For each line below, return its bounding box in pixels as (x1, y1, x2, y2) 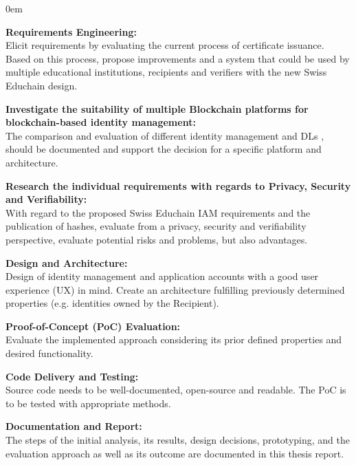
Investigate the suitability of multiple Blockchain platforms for (5, 101, 309, 116)
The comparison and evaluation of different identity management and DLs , (5, 128, 324, 142)
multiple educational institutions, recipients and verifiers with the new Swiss (5, 65, 327, 79)
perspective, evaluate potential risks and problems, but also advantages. (5, 232, 308, 246)
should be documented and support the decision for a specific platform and (5, 142, 322, 156)
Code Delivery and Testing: (5, 369, 139, 383)
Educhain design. (5, 78, 78, 92)
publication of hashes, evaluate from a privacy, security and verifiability (5, 219, 307, 233)
